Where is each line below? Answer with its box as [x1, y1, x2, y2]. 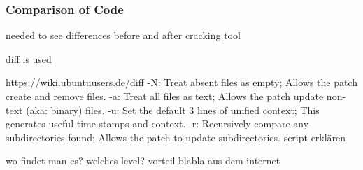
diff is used [6, 51, 52, 66]
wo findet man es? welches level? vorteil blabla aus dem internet [6, 153, 280, 168]
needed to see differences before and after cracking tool [6, 28, 241, 43]
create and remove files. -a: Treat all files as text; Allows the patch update [6, 89, 324, 103]
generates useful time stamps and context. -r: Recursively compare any [6, 116, 309, 131]
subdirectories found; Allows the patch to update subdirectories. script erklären [6, 129, 346, 144]
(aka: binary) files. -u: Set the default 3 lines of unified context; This [26, 102, 320, 117]
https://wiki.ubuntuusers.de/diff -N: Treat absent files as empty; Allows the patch [6, 75, 358, 90]
